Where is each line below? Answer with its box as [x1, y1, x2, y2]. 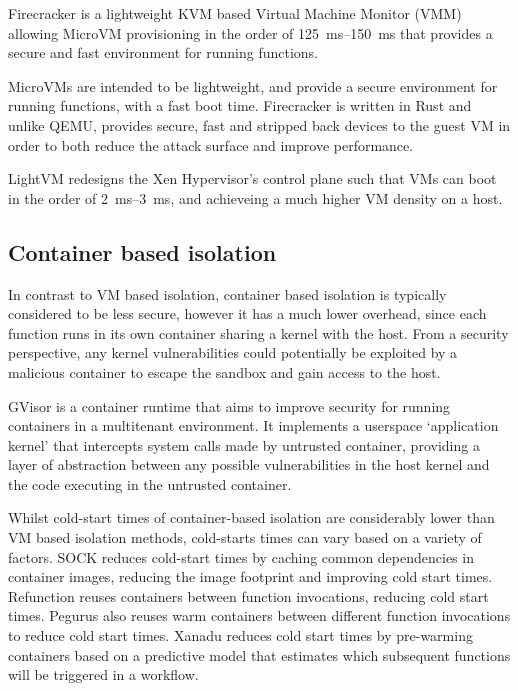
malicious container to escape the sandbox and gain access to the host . [8, 361, 441, 382]
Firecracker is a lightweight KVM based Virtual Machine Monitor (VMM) [8, 3, 462, 23]
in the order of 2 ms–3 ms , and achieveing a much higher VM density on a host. [8, 187, 503, 208]
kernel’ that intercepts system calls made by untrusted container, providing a [8, 434, 480, 455]
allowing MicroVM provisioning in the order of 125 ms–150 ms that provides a [8, 22, 493, 43]
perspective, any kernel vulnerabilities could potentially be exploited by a [8, 342, 458, 363]
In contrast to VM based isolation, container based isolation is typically [8, 283, 447, 304]
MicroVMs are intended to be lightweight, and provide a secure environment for [8, 75, 498, 96]
